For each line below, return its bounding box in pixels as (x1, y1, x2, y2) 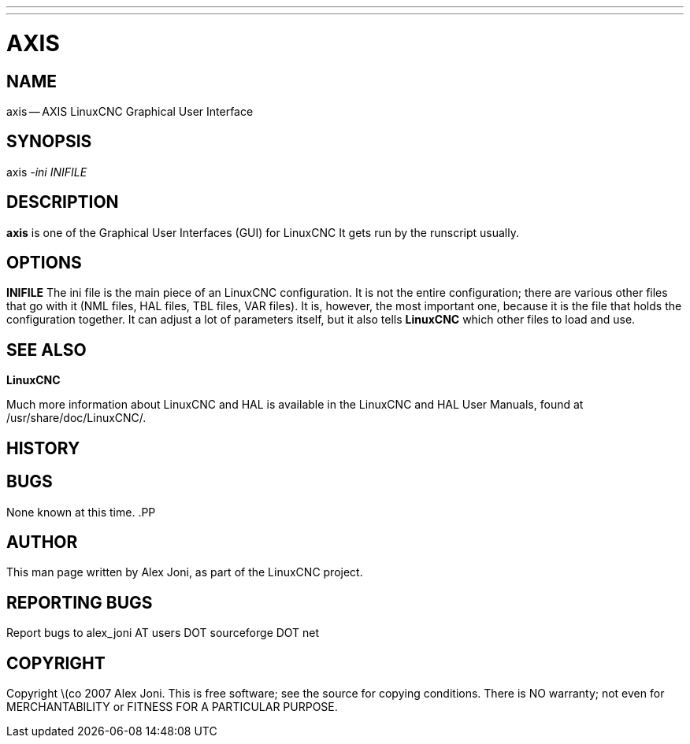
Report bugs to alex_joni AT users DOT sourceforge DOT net (6, 626, 320, 640)
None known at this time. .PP (6, 505, 156, 519)
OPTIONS (6, 253, 82, 273)
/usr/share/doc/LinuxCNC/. (6, 411, 147, 425)
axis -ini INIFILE (6, 165, 87, 179)
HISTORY (6, 438, 80, 458)
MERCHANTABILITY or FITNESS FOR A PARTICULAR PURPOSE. (6, 700, 338, 714)
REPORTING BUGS (6, 592, 153, 613)
